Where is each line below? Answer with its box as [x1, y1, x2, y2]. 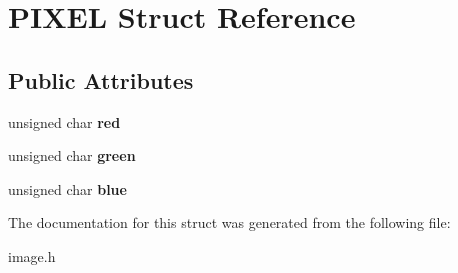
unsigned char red [8, 111, 121, 132]
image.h [8, 245, 56, 266]
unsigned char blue [8, 178, 127, 199]
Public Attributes [8, 64, 194, 95]
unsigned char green [8, 145, 136, 166]
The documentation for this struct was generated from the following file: [8, 212, 451, 233]
